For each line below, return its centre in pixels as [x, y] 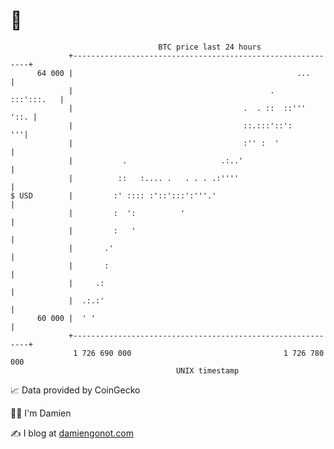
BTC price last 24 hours [210, 47]
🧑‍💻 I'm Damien [41, 413]
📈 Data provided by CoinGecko [75, 390]
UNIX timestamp [207, 370]
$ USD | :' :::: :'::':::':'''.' [113, 195]
